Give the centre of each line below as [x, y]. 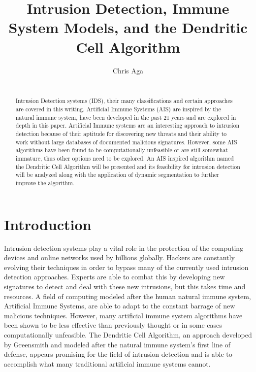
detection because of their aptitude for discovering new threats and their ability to [121, 134]
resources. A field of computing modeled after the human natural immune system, [128, 296]
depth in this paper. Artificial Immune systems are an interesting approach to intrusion [128, 125]
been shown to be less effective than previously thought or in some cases [113, 325]
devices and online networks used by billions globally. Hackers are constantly [119, 257]
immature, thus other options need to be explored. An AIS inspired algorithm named [125, 158]
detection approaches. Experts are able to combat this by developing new [114, 277]
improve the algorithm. [45, 183]
